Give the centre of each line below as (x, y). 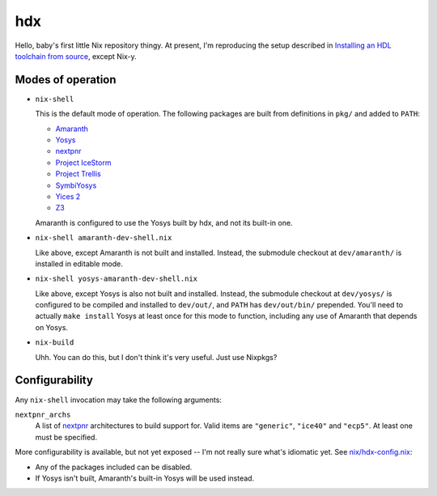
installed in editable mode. (79, 264)
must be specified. (66, 437)
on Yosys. (52, 327)
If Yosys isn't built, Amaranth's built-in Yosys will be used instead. (145, 478)
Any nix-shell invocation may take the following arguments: (119, 400)
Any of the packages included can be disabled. (114, 467)
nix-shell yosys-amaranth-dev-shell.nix (117, 279)
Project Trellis (78, 174)
